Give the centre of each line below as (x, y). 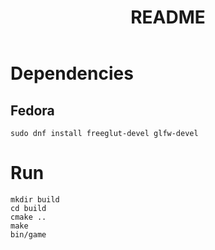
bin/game (28, 234)
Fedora (32, 110)
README (168, 17)
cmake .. (28, 217)
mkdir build (35, 199)
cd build (28, 208)
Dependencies (72, 73)
